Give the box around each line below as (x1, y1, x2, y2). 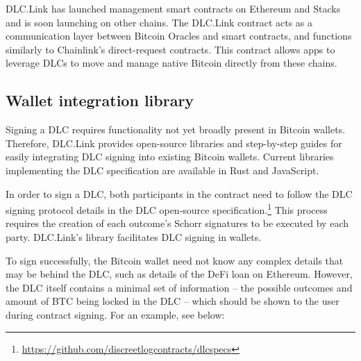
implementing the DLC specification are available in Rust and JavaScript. (6, 162, 319, 177)
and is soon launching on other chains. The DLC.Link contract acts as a (6, 15, 313, 29)
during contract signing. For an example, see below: (6, 307, 225, 321)
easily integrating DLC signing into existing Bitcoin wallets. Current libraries (6, 149, 334, 164)
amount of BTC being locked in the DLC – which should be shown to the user (6, 294, 339, 308)
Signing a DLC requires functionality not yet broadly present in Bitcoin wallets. (6, 122, 346, 137)
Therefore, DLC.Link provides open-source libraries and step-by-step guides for (6, 135, 342, 150)
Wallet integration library (6, 90, 194, 111)
